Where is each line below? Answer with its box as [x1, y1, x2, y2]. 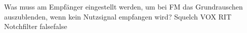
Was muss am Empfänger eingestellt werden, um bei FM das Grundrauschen [4, 1, 243, 11]
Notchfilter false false [4, 21, 67, 31]
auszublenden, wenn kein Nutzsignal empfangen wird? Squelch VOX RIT [4, 11, 232, 21]
